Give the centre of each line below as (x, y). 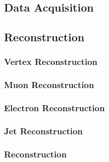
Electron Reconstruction (55, 108)
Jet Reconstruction (43, 131)
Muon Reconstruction (49, 85)
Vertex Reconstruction (51, 62)
